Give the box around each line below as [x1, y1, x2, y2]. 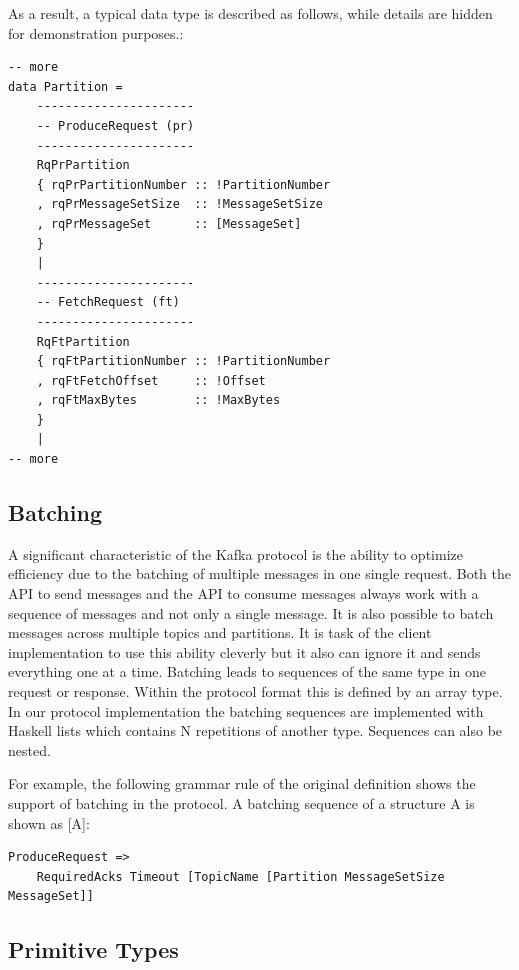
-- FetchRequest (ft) [36, 295, 180, 310]
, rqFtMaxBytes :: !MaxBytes [36, 393, 281, 408]
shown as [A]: [8, 812, 90, 833]
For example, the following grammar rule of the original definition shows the [8, 773, 476, 794]
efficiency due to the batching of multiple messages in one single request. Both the [8, 563, 512, 584]
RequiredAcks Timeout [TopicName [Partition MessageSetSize [36, 869, 445, 884]
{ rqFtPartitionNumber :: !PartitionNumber [36, 354, 331, 369]
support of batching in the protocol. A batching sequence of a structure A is [8, 792, 475, 813]
